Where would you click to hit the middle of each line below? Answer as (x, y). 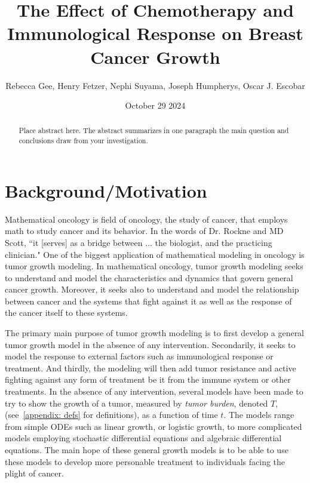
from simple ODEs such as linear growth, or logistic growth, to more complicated (154, 426)
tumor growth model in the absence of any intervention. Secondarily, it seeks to (150, 344)
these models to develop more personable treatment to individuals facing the (145, 461)
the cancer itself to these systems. (66, 313)
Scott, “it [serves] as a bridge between (74, 242)
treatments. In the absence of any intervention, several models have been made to (154, 391)
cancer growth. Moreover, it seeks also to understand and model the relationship (152, 289)
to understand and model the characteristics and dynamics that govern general (149, 277)
